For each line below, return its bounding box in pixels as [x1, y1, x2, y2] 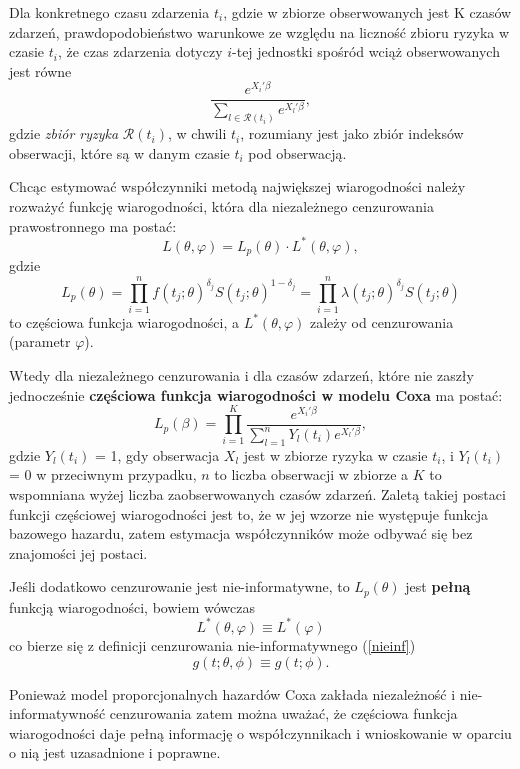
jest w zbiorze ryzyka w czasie [243, 444, 428, 465]
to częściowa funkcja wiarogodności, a [9, 311, 240, 332]
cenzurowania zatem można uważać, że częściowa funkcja [109, 703, 458, 724]
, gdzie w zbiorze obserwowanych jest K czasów [223, 2, 512, 22]
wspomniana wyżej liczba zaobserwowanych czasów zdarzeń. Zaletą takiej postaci [9, 483, 506, 504]
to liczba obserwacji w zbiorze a [214, 464, 409, 485]
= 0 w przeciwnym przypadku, [9, 464, 197, 485]
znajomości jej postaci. [9, 542, 148, 563]
